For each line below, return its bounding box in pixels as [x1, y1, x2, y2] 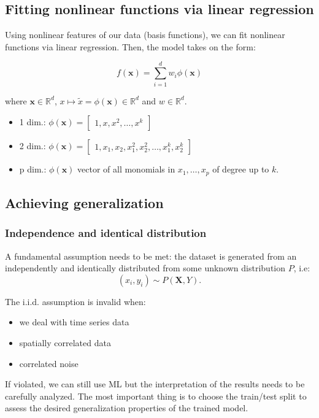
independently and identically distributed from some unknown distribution [5, 261, 286, 274]
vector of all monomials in [77, 163, 175, 176]
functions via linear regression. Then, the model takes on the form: [5, 40, 256, 53]
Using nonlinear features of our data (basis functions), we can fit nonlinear [5, 28, 285, 41]
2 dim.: [19, 139, 46, 152]
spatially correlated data [19, 336, 111, 349]
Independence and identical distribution [5, 225, 207, 241]
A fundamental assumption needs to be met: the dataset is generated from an [5, 249, 297, 262]
